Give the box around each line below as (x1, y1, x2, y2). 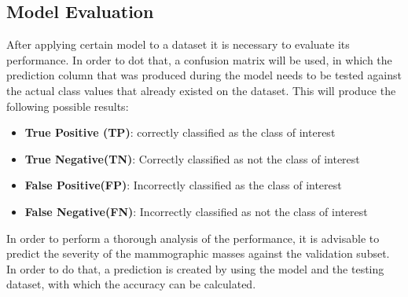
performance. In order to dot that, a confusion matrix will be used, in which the (6, 51, 392, 68)
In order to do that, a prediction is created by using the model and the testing (6, 260, 384, 277)
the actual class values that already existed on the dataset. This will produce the (6, 82, 396, 98)
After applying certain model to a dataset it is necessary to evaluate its (6, 36, 350, 53)
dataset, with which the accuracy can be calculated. (6, 276, 256, 292)
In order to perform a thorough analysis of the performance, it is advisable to (6, 229, 380, 246)
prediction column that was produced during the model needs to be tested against (6, 67, 402, 83)
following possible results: (6, 97, 129, 114)
